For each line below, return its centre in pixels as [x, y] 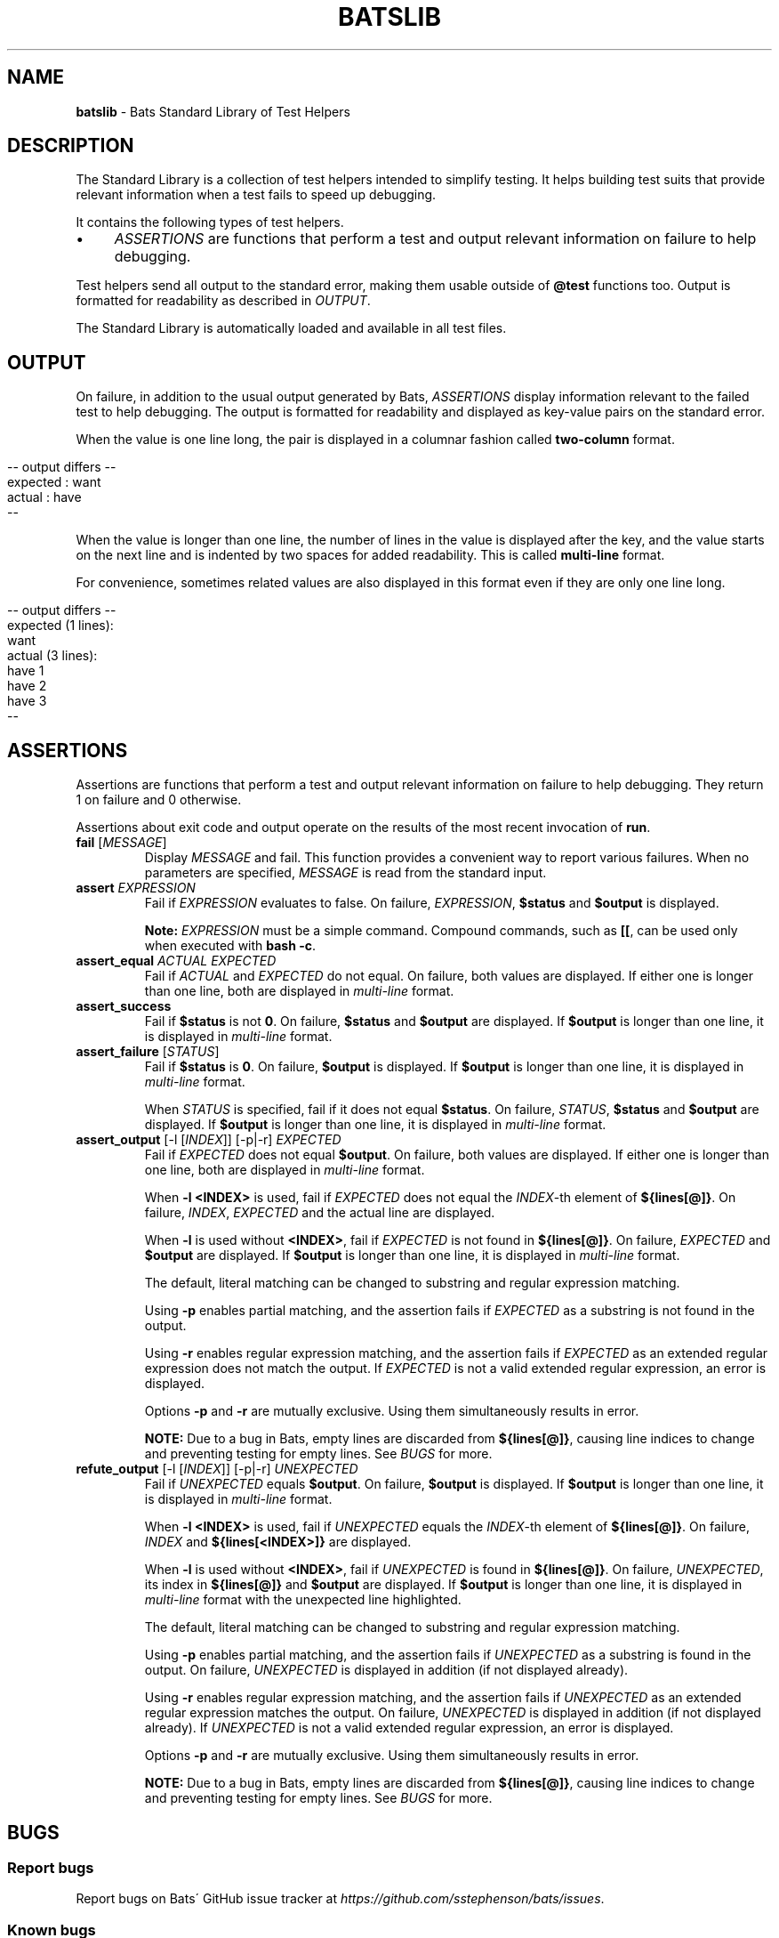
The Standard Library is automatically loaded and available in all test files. [291, 328]
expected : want [54, 482]
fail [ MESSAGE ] [121, 843]
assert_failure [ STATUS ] [148, 1052]
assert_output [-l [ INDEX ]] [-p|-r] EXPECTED [209, 1140]
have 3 [27, 701]
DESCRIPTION [71, 146]
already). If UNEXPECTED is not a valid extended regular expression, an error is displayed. [409, 1728]
